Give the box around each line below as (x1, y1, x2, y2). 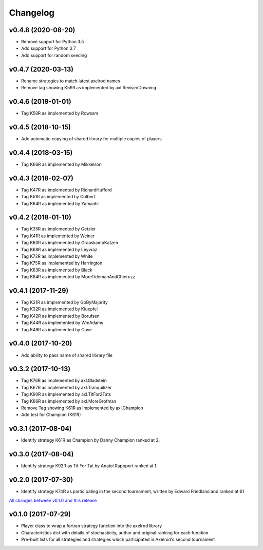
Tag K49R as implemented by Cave (21, 326, 92, 332)
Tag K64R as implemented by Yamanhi (21, 200, 99, 207)
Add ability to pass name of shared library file (21, 352, 113, 358)
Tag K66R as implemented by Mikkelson (21, 161, 102, 167)
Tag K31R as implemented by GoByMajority (21, 300, 108, 305)
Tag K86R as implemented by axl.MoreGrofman (21, 398, 116, 404)
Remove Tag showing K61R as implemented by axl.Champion (21, 405, 144, 411)
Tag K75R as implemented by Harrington (21, 260, 103, 266)
